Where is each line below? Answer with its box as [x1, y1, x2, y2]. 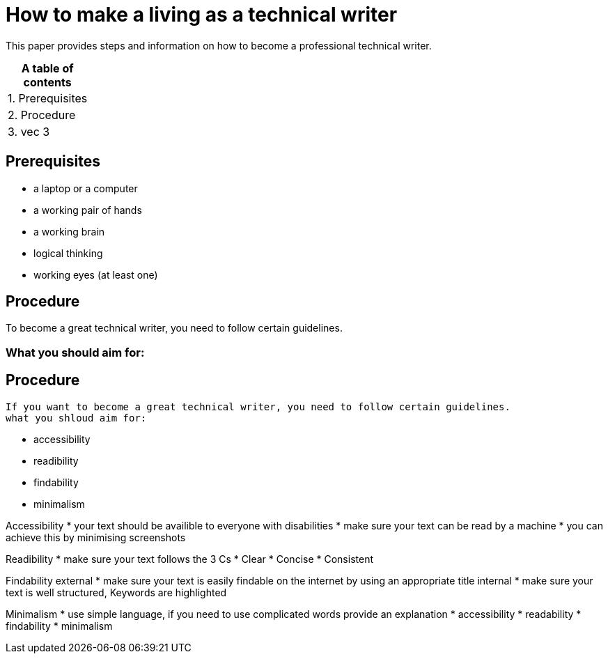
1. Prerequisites [8, 91, 88, 105]
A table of [21, 61, 74, 75]
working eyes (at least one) [33, 268, 158, 281]
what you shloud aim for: [6, 412, 147, 424]
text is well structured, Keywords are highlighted [6, 586, 227, 598]
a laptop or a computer [33, 182, 138, 194]
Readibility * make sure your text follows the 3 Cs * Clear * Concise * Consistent [6, 552, 373, 565]
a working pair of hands [33, 203, 142, 216]
